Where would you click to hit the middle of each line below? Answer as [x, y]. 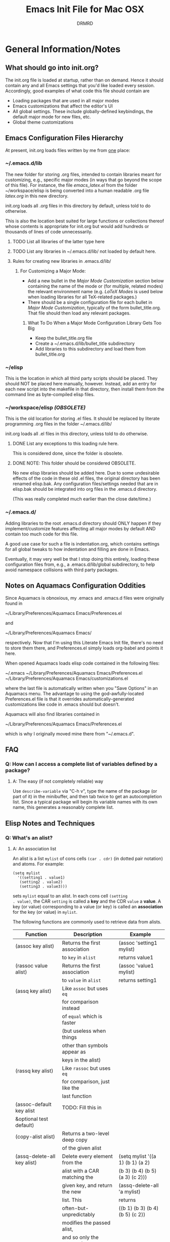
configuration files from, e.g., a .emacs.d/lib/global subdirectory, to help [80, 564]
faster [69, 1023]
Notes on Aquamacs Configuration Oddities [75, 586]
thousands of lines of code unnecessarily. [49, 231]
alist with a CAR [81, 1171]
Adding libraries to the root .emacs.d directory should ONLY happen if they [83, 523]
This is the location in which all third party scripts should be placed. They [81, 378]
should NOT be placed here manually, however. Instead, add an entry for [81, 384]
